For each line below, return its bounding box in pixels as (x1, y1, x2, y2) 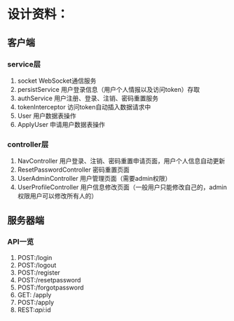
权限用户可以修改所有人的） (17, 192, 98, 200)
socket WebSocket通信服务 (17, 76, 97, 85)
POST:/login (17, 253, 53, 261)
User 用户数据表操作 (17, 111, 76, 120)
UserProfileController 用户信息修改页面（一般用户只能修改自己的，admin (17, 183, 228, 191)
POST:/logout (17, 261, 57, 269)
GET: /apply (17, 290, 52, 299)
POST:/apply (17, 298, 55, 306)
